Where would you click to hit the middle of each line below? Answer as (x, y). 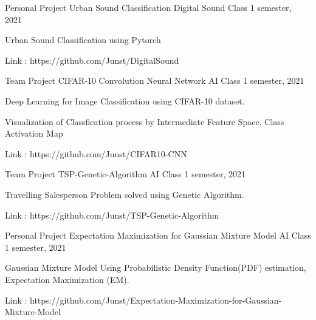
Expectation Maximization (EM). (67, 279)
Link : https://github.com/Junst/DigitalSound (92, 60)
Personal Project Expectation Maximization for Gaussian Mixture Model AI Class (158, 235)
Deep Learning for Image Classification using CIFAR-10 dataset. (125, 100)
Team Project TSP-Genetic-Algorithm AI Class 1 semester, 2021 (125, 174)
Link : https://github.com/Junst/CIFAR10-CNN (96, 153)
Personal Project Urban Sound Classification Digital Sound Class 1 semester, (148, 7)
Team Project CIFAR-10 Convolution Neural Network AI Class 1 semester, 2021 (155, 80)
